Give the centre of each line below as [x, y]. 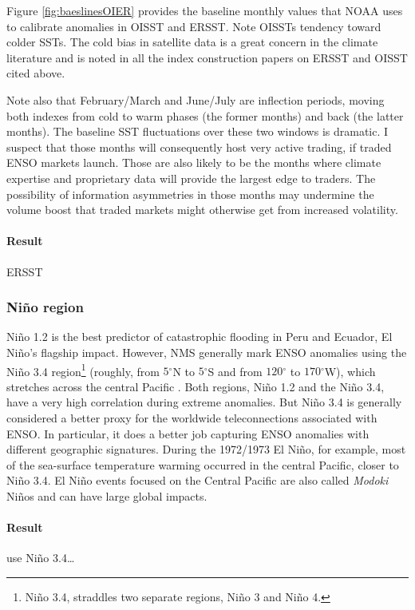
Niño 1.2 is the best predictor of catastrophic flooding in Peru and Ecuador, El [200, 337]
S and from [235, 371]
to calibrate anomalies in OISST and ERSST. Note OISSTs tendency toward [194, 26]
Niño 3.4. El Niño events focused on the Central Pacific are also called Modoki [198, 480]
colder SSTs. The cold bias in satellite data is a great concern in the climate [192, 42]
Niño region [45, 307]
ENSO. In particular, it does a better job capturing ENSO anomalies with [188, 433]
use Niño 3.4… [41, 558]
